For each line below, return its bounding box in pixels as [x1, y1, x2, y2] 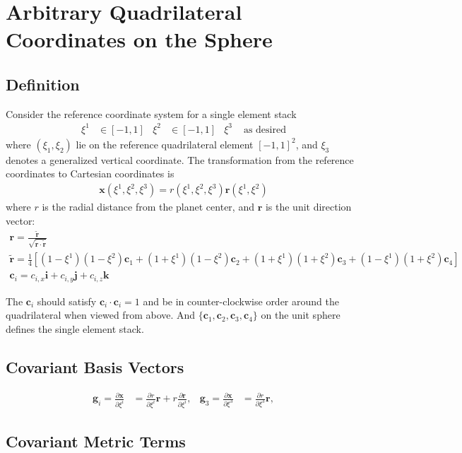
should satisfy [37, 293, 97, 308]
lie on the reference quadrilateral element [76, 136, 254, 151]
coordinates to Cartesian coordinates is [6, 166, 174, 181]
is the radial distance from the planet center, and [42, 199, 254, 214]
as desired [243, 124, 286, 135]
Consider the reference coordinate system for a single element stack [6, 106, 297, 121]
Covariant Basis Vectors [6, 355, 184, 377]
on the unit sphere [261, 307, 340, 322]
